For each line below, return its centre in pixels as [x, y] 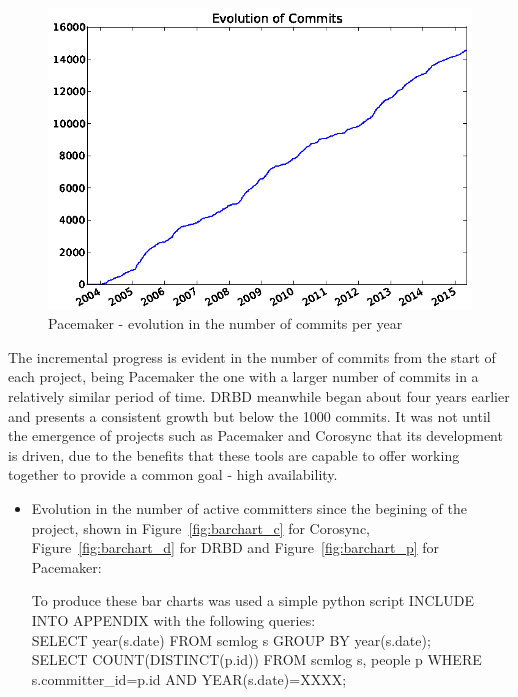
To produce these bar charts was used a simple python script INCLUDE [252, 600]
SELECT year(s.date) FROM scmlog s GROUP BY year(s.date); [231, 639]
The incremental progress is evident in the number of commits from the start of [252, 356]
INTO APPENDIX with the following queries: [173, 619]
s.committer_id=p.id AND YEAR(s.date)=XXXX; [189, 678]
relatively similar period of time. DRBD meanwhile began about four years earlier [259, 396]
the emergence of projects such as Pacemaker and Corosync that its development [255, 435]
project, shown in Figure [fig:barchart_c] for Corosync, [200, 527]
